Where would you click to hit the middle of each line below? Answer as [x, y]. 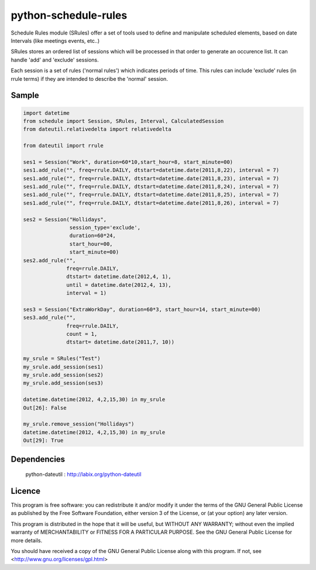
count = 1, [82, 334]
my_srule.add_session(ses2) [63, 375]
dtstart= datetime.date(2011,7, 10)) [121, 342]
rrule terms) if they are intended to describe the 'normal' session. [89, 78]
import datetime [47, 113]
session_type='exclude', [105, 227]
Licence [26, 491]
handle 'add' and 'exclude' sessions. [55, 60]
